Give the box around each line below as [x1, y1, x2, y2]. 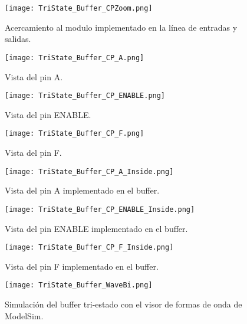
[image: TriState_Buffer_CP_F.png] [5, 129, 144, 138]
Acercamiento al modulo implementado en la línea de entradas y [5, 21, 238, 33]
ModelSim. [5, 309, 44, 322]
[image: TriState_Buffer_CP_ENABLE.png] [5, 91, 166, 100]
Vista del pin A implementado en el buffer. [5, 184, 160, 197]
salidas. [5, 32, 31, 45]
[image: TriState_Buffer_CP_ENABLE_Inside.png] [5, 205, 195, 214]
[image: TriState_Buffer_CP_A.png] [5, 53, 144, 62]
